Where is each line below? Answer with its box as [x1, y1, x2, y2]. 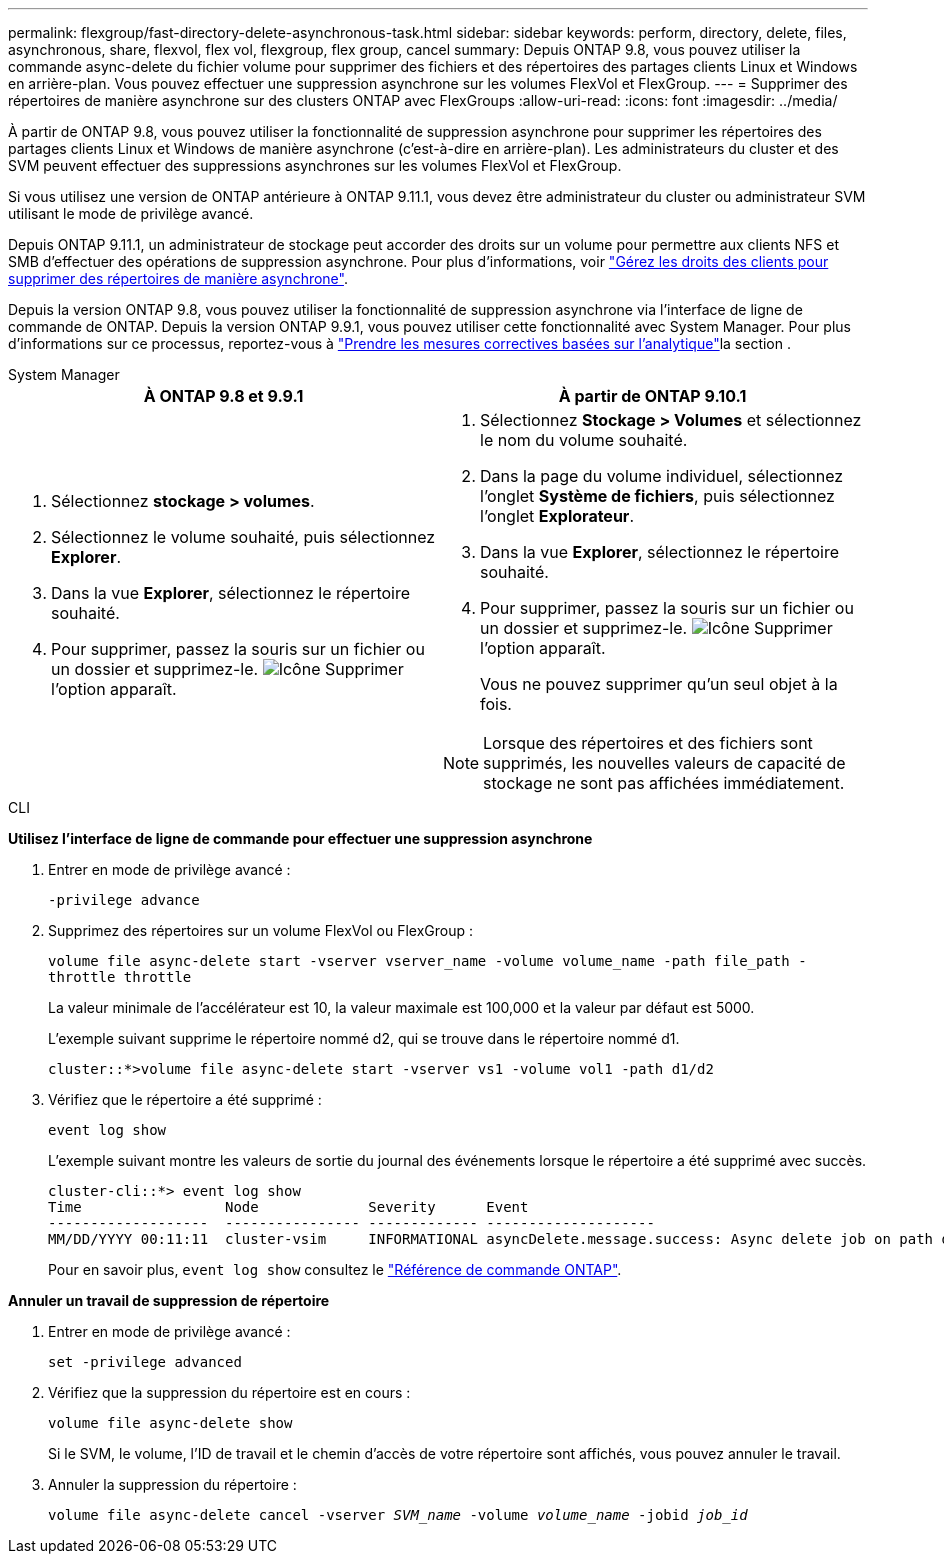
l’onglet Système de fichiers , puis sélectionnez [480, 486, 835, 506]
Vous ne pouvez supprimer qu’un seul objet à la [480, 674, 838, 694]
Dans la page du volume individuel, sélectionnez [480, 466, 844, 486]
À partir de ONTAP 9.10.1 [558, 386, 747, 406]
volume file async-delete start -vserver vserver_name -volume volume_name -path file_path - [48, 953, 807, 969]
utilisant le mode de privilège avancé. [8, 205, 254, 222]
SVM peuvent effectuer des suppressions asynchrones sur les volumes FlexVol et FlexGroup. [8, 157, 622, 174]
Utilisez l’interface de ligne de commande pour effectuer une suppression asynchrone [8, 830, 593, 847]
